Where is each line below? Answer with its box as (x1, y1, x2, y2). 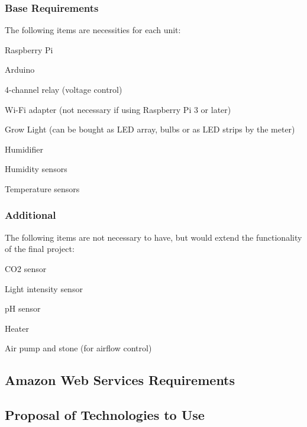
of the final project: (5, 242, 75, 255)
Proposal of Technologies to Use (5, 406, 205, 424)
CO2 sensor (5, 262, 47, 274)
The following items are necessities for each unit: (5, 24, 181, 36)
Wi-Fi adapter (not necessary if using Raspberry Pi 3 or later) (5, 103, 231, 115)
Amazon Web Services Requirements (5, 371, 235, 389)
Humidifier (5, 143, 44, 155)
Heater (5, 322, 29, 334)
